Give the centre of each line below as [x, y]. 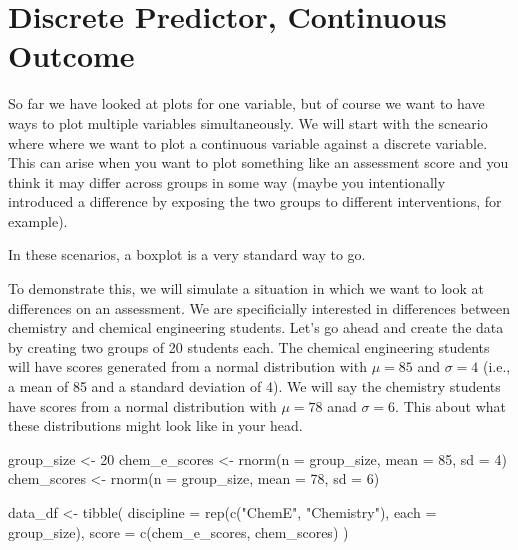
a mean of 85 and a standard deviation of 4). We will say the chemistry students [254, 386]
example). [38, 220]
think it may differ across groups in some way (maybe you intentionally [227, 181]
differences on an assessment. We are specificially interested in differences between [259, 307]
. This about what [450, 405]
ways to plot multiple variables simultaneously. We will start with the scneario [248, 122]
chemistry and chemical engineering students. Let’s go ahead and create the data [256, 327]
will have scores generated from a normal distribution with [187, 366]
